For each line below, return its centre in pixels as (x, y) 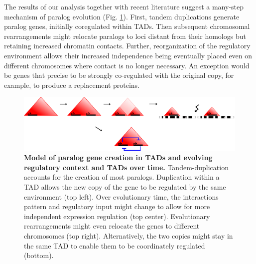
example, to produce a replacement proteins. (72, 85)
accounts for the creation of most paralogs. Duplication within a (122, 177)
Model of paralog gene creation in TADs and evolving (118, 157)
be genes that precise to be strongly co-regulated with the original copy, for (119, 75)
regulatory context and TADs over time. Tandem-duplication (126, 167)
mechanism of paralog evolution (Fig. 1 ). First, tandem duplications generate (122, 16)
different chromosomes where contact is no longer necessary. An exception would (127, 65)
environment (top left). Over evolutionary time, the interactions (121, 196)
